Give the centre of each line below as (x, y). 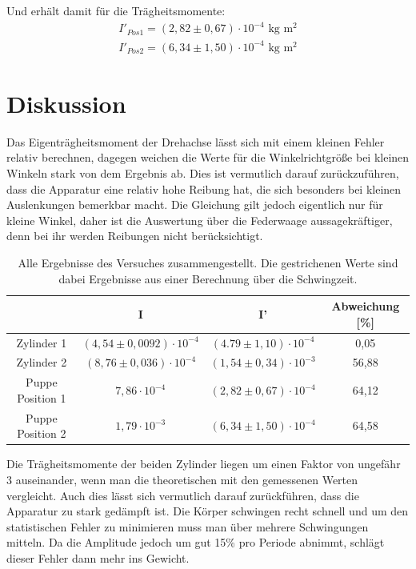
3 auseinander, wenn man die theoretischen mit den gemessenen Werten (182, 479)
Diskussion (66, 103)
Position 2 (42, 433)
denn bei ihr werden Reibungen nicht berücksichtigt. (135, 236)
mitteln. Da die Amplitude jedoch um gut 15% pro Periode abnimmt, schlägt (196, 542)
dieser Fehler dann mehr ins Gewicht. (98, 557)
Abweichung (366, 306)
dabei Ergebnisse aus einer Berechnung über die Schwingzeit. (208, 278)
